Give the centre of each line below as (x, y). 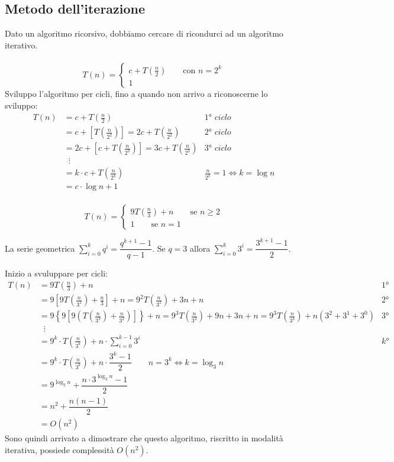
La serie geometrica (40, 248)
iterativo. (21, 45)
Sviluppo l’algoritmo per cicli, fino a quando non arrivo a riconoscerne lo (136, 93)
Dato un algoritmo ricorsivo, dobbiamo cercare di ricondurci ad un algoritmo (144, 33)
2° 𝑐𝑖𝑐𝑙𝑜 (218, 133)
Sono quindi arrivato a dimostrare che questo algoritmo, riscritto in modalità (144, 438)
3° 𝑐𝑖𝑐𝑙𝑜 (218, 149)
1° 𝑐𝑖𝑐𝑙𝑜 (218, 118)
